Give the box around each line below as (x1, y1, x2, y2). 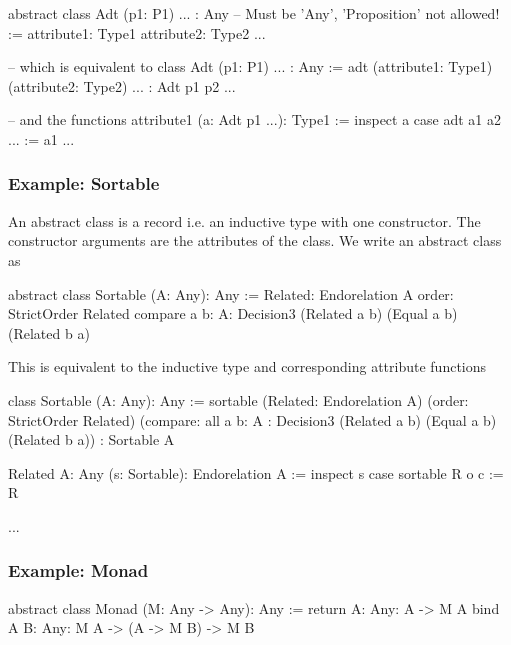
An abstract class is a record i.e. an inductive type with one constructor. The (8, 210, 481, 231)
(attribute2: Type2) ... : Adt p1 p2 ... (8, 75, 236, 96)
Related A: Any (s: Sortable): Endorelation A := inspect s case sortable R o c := (8, 462, 504, 483)
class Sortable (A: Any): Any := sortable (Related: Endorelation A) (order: (8, 389, 469, 410)
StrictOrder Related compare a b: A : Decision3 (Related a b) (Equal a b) (8, 303, 458, 324)
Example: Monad (8, 558, 149, 583)
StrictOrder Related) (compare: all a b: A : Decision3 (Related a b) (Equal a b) (8, 409, 497, 430)
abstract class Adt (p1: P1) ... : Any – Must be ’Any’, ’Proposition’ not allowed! (8, 3, 500, 23)
